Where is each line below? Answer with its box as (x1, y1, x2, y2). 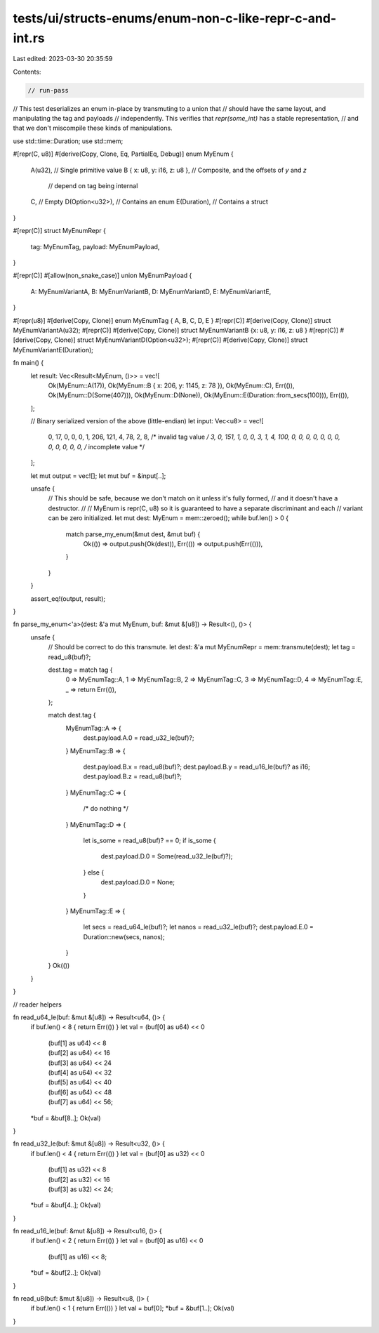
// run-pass (27, 86, 69, 94)
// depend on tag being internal (48, 182, 138, 190)
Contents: (13, 67, 41, 76)
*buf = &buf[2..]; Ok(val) (30, 1268, 101, 1277)
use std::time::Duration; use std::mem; (13, 137, 124, 145)
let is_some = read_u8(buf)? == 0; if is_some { (83, 836, 217, 844)
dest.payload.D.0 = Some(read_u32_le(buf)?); (100, 852, 233, 861)
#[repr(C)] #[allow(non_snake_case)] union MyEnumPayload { (13, 271, 192, 280)
